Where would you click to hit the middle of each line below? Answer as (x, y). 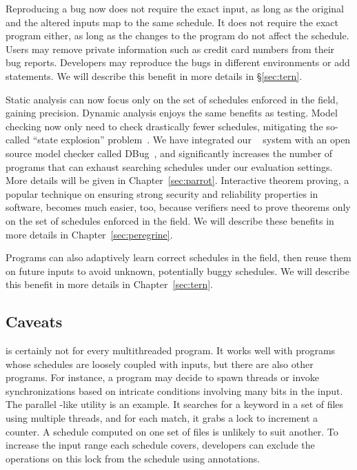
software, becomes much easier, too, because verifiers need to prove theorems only (178, 207)
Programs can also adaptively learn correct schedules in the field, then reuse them (178, 257)
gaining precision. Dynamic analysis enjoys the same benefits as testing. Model (172, 113)
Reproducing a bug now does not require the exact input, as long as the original (175, 8)
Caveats (34, 321)
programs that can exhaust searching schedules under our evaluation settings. (169, 166)
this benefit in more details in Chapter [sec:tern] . (109, 284)
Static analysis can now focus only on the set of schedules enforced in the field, (172, 99)
